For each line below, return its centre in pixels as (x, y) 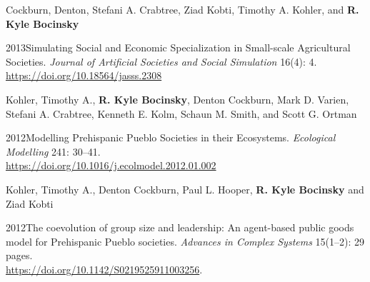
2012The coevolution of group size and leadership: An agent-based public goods (180, 227)
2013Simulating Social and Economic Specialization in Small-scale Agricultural (178, 47)
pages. (19, 255)
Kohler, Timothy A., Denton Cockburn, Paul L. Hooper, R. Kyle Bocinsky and (185, 189)
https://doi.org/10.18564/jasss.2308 (84, 75)
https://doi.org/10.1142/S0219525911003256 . (104, 269)
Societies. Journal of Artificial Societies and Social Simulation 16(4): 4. (161, 61)
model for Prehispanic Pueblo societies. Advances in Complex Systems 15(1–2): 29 (185, 241)
